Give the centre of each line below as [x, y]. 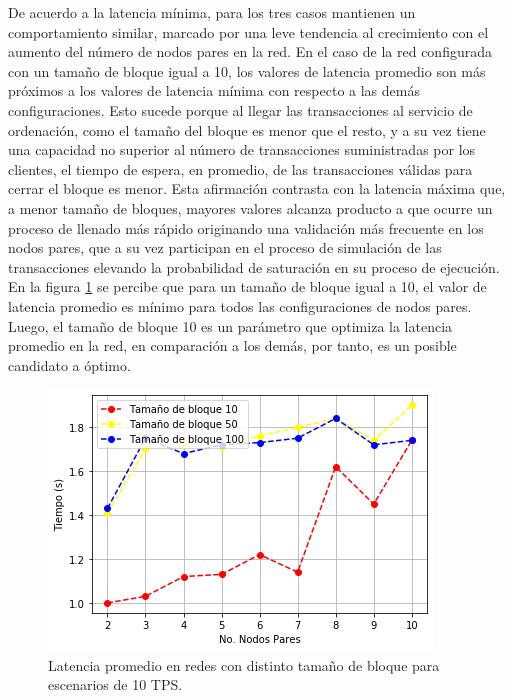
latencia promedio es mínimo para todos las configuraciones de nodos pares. [240, 305]
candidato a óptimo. [69, 364]
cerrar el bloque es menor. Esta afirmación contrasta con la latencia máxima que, [257, 188]
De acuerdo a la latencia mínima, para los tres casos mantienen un [212, 12]
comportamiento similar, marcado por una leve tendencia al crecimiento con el [248, 31]
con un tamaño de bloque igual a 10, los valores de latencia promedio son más [247, 70]
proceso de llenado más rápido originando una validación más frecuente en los [246, 227]
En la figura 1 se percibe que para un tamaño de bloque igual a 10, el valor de [247, 286]
